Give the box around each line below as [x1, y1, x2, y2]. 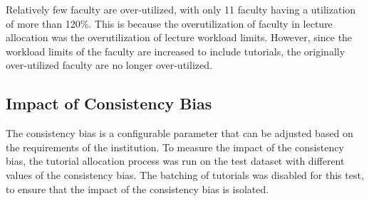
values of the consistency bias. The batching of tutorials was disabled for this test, [6, 167, 364, 182]
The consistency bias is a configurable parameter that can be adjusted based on [6, 126, 353, 141]
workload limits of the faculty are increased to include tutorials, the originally [6, 43, 345, 58]
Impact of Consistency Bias [6, 92, 212, 114]
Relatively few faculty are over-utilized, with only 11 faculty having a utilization [6, 2, 356, 16]
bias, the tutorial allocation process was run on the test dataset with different [6, 153, 345, 168]
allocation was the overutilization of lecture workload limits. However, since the [6, 30, 353, 45]
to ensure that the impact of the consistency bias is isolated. [6, 181, 269, 196]
